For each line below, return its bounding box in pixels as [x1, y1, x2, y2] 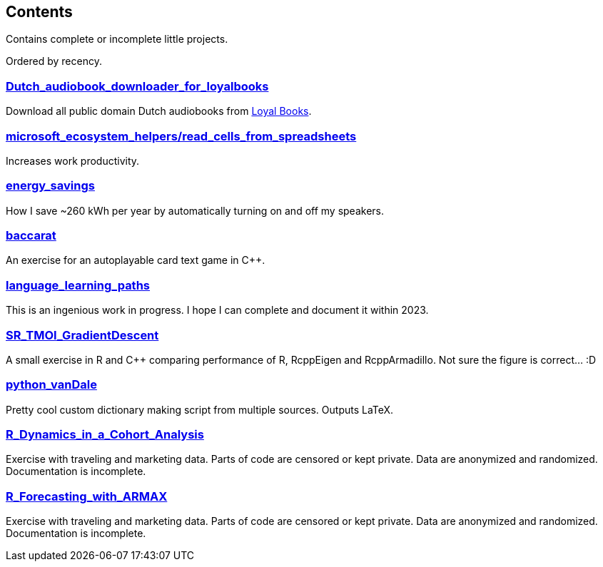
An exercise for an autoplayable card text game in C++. [6, 254, 265, 267]
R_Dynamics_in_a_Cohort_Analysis [6, 427, 204, 442]
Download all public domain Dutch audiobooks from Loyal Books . [6, 105, 312, 118]
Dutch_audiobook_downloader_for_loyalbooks [6, 78, 269, 93]
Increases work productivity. [6, 154, 140, 167]
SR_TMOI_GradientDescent [6, 327, 159, 342]
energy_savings [6, 178, 95, 193]
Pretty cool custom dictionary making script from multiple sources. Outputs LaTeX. [6, 403, 394, 416]
